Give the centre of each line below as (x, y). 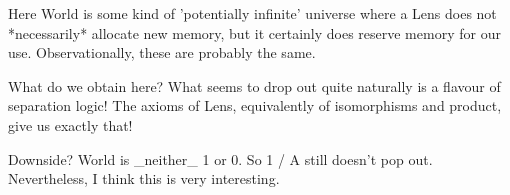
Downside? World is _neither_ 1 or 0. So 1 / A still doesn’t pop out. (220, 158)
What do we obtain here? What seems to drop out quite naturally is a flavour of (254, 85)
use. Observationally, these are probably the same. (162, 52)
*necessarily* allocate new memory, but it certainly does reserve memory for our (254, 32)
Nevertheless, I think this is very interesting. (144, 178)
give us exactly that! (70, 124)
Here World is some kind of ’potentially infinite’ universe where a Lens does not (252, 13)
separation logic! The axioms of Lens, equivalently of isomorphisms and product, (255, 105)
